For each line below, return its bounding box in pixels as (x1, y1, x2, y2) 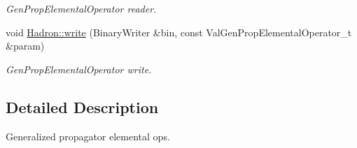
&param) (6, 38, 45, 53)
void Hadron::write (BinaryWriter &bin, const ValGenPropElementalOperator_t (6, 24, 352, 39)
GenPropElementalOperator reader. (6, 1, 157, 15)
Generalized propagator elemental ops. (6, 128, 170, 143)
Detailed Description (6, 96, 159, 117)
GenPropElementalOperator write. (6, 61, 152, 76)
